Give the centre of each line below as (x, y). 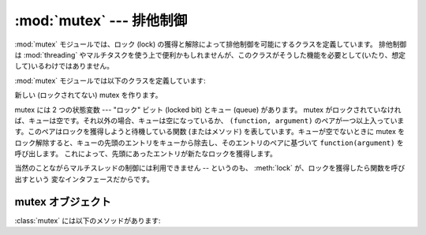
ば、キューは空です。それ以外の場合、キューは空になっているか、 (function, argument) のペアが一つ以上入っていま (209, 120)
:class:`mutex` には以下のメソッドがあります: (88, 220)
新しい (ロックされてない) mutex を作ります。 (88, 95)
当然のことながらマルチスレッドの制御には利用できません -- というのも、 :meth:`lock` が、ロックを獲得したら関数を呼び (210, 168)
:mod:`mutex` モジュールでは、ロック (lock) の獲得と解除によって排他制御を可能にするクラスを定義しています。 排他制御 (211, 44)
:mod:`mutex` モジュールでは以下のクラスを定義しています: (110, 80)
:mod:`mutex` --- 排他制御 (101, 21)
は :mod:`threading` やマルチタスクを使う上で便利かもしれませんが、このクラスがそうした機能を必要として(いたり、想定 (210, 54)
